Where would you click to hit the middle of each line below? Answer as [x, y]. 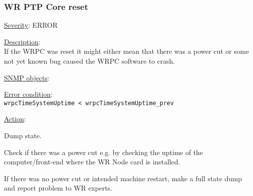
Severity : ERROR [31, 25]
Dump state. [23, 136]
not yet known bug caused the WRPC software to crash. [90, 61]
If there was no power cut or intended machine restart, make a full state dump [123, 178]
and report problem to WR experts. [58, 188]
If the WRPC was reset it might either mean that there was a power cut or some [126, 51]
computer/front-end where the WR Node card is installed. [92, 162]
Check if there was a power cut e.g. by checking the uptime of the [104, 152]
